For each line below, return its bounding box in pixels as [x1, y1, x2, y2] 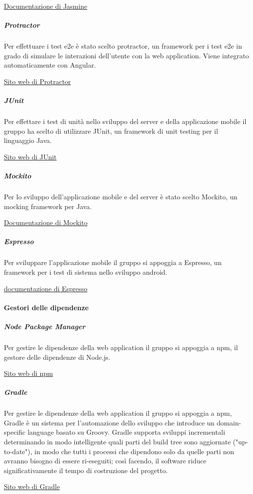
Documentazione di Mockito [4, 217, 88, 228]
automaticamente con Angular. [4, 60, 96, 70]
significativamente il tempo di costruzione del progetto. [4, 465, 168, 475]
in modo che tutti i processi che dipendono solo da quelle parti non [34, 446, 235, 456]
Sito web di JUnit [4, 151, 57, 161]
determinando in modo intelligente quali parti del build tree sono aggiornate [4, 437, 231, 447]
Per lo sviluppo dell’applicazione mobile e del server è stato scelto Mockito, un [4, 192, 238, 202]
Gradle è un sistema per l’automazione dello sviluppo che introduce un [4, 417, 215, 427]
